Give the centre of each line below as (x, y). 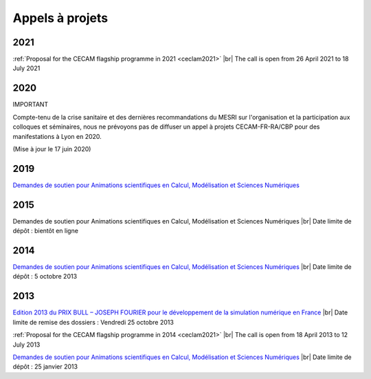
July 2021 (26, 68)
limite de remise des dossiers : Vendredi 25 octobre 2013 (93, 322)
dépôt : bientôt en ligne (46, 231)
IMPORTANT (31, 105)
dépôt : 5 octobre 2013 (45, 277)
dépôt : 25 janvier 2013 (45, 367)
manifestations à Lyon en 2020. (57, 136)
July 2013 (26, 345)
